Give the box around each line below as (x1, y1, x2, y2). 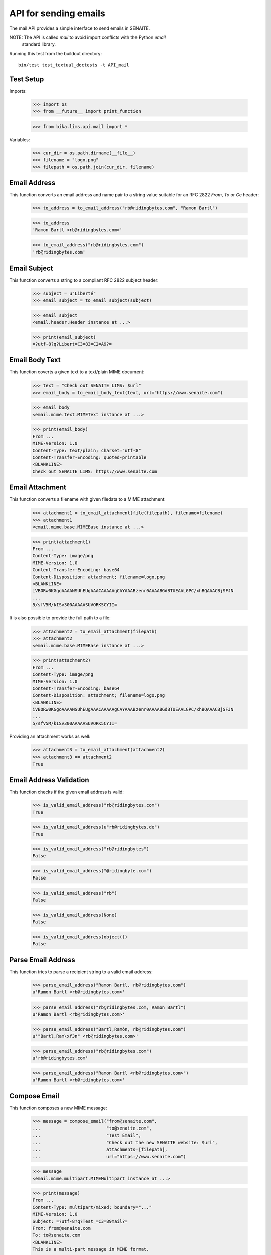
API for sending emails (9, 8, 105, 19)
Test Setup (9, 75, 44, 83)
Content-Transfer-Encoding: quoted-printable (32, 454, 147, 460)
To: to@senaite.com (32, 1232, 80, 1238)
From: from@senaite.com (32, 1225, 91, 1231)
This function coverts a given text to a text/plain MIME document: (9, 369, 145, 375)
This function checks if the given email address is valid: (9, 789, 124, 795)
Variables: (9, 136, 30, 143)
